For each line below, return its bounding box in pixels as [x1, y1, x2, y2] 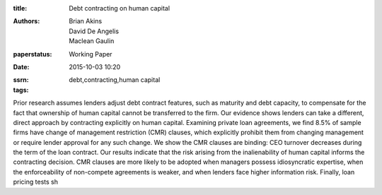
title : [13, 4, 28, 12]
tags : [13, 85, 29, 94]
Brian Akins [69, 17, 103, 25]
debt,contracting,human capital [69, 76, 161, 84]
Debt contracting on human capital [69, 4, 170, 12]
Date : [13, 62, 30, 71]
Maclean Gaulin [69, 37, 115, 45]
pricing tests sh [13, 177, 58, 187]
